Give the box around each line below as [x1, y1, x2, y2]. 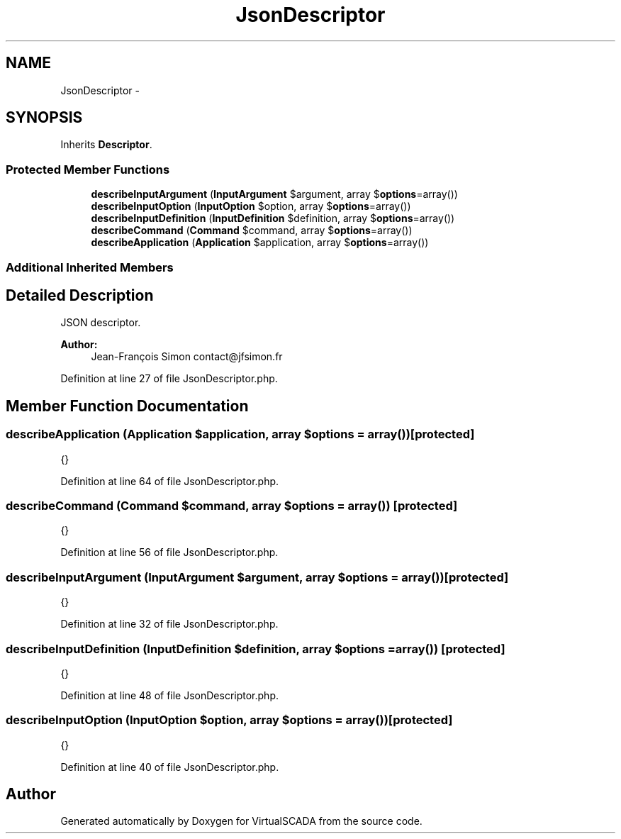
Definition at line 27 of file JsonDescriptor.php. [60, 372, 278, 385]
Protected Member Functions [6, 162, 170, 177]
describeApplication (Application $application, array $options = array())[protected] [6, 427, 475, 442]
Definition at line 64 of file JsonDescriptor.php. [60, 474, 279, 487]
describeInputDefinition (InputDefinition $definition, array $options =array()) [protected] [6, 641, 505, 656]
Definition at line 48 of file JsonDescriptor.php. [60, 689, 279, 701]
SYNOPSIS [6, 109, 83, 127]
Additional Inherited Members [6, 260, 174, 274]
